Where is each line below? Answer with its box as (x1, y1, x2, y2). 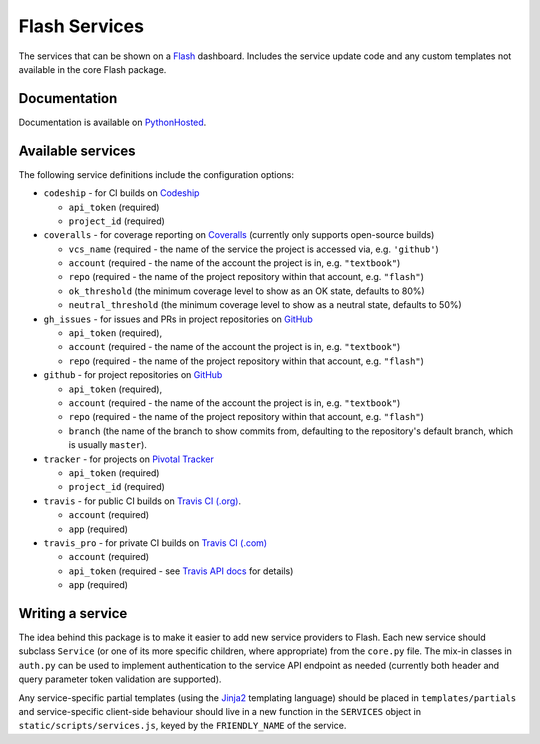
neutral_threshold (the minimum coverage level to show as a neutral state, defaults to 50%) (68, 299, 462, 311)
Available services (18, 142, 136, 159)
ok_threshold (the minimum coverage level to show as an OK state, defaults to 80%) (68, 285, 425, 297)
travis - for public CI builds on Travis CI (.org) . (43, 495, 242, 507)
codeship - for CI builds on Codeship (43, 187, 200, 199)
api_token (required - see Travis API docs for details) (68, 565, 294, 577)
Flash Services (18, 15, 145, 37)
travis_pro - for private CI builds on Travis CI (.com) (43, 536, 268, 549)
